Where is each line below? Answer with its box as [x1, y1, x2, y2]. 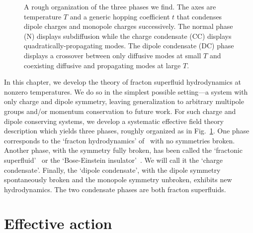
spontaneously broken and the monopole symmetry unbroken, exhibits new [4, 174, 232, 185]
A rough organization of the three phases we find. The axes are [24, 1, 216, 11]
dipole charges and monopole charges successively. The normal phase [24, 21, 233, 31]
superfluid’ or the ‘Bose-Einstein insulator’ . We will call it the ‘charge [4, 154, 223, 165]
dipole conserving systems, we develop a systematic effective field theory [4, 116, 224, 126]
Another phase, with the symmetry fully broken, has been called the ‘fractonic [4, 145, 243, 155]
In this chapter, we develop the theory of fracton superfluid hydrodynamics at [4, 77, 241, 87]
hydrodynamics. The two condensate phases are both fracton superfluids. [4, 184, 226, 194]
